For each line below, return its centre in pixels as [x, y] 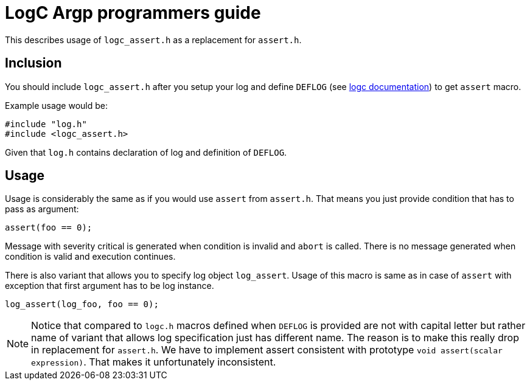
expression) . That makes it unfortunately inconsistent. [154, 362]
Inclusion [33, 63]
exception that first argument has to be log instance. [110, 286]
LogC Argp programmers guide [133, 13]
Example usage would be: [57, 105]
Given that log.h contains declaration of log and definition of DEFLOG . [146, 152]
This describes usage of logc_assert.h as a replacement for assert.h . [153, 40]
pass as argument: [42, 209]
